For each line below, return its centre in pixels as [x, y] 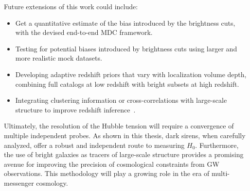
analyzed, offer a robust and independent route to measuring [94, 145]
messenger [19, 183]
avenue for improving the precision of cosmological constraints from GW [112, 164]
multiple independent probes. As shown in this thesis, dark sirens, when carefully [125, 135]
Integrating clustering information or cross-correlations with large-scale [121, 100]
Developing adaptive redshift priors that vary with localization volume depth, [131, 74]
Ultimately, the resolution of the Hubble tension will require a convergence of [119, 126]
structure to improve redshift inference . [75, 109]
